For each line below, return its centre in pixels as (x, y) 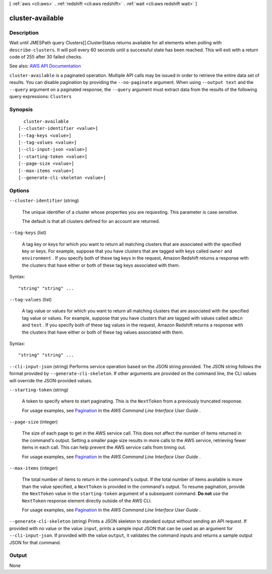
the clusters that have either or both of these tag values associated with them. (103, 332)
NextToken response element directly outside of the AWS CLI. (87, 501)
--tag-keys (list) (28, 233)
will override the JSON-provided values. (51, 380)
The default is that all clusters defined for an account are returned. (91, 221)
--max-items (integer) (33, 468)
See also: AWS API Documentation (45, 66)
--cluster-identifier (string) (44, 201)
